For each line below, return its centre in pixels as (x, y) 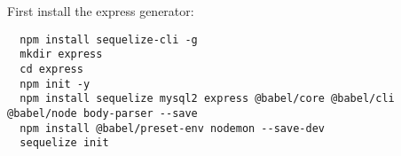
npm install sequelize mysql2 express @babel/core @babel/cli (207, 99)
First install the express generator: (101, 11)
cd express (51, 69)
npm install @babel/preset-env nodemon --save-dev (172, 128)
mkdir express (61, 55)
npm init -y (55, 84)
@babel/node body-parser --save (102, 113)
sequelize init (64, 143)
